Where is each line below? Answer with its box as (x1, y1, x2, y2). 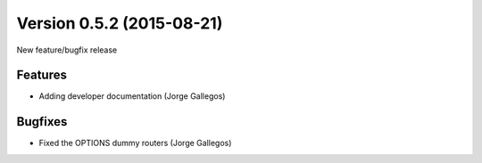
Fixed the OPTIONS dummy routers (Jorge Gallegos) (38, 138, 232, 149)
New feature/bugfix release (16, 45, 118, 55)
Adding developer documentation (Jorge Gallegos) (38, 91, 226, 102)
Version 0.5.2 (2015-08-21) (16, 13, 223, 33)
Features (16, 68, 67, 83)
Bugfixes (16, 114, 68, 129)
